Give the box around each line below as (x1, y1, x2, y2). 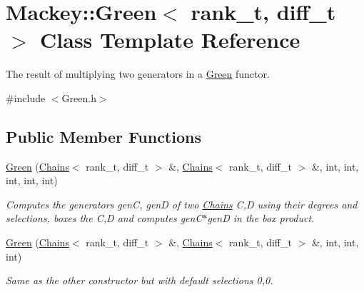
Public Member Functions (6, 125, 201, 147)
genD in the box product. (207, 211, 315, 226)
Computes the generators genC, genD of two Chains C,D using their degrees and (6, 196, 358, 211)
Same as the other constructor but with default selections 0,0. (6, 273, 273, 288)
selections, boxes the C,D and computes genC (6, 211, 203, 226)
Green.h (61, 90, 96, 105)
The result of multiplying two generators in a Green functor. (6, 66, 270, 81)
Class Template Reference (40, 25, 300, 54)
